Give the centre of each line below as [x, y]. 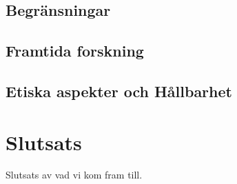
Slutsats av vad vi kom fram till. [74, 175]
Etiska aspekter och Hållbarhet [119, 91]
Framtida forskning [75, 51]
